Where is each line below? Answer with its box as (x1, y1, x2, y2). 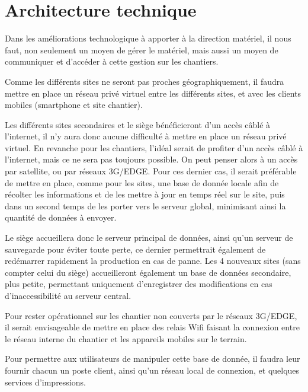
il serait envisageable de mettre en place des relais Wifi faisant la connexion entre (5, 321, 300, 333)
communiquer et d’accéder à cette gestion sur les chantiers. (5, 55, 219, 68)
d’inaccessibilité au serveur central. (5, 289, 131, 301)
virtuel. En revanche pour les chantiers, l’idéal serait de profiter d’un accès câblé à (5, 141, 303, 154)
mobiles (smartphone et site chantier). (5, 98, 143, 111)
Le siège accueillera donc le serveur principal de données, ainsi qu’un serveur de (5, 231, 293, 244)
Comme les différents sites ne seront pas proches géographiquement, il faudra (5, 75, 284, 87)
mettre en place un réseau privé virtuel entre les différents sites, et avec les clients (5, 87, 301, 99)
